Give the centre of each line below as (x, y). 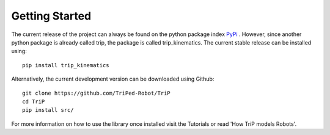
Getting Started (51, 16)
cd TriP (34, 101)
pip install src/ (48, 110)
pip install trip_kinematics (66, 65)
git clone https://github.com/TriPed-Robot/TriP (96, 93)
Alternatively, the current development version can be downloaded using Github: (113, 79)
